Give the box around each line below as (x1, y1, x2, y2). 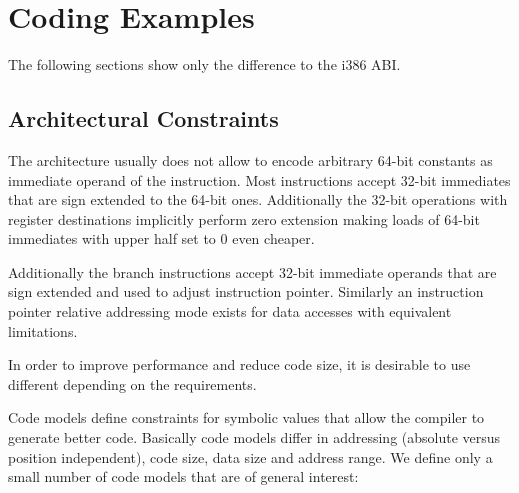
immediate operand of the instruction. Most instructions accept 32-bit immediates (8, 169, 511, 190)
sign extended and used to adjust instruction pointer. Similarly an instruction (8, 281, 484, 302)
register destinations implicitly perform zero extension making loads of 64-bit (8, 208, 480, 229)
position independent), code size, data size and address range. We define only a (8, 446, 493, 467)
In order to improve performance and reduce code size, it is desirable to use (8, 354, 471, 375)
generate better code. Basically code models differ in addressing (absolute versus (8, 427, 501, 448)
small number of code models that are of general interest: (8, 466, 359, 487)
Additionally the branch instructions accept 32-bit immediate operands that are (8, 261, 497, 282)
